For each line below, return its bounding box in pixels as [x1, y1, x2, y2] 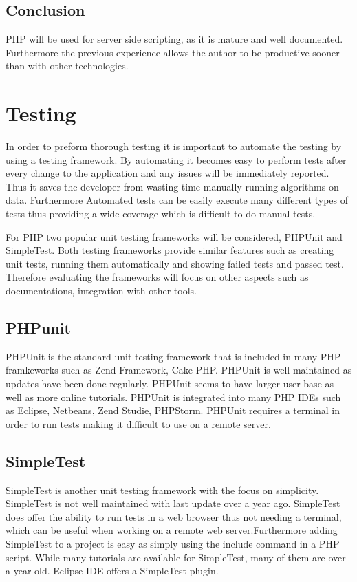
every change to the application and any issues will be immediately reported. [6, 166, 329, 180]
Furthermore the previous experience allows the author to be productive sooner [6, 45, 340, 59]
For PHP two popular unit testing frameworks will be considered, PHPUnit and [6, 229, 343, 244]
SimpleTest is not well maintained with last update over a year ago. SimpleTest [6, 496, 340, 510]
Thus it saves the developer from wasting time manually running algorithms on [6, 179, 339, 193]
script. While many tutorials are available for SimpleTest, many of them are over [6, 550, 346, 564]
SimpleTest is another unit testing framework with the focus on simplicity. [6, 482, 319, 497]
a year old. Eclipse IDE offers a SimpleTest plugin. [6, 563, 219, 578]
